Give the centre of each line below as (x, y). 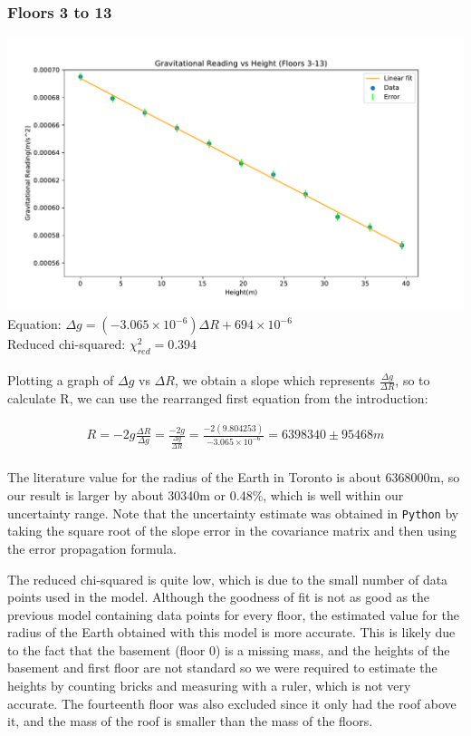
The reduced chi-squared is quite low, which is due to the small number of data (228, 579)
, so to (413, 380)
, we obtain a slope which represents (275, 380)
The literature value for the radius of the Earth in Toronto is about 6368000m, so (234, 477)
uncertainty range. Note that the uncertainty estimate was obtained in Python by (233, 513)
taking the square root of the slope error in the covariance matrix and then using (232, 531)
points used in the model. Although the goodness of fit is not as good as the (219, 597)
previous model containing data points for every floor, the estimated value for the (233, 614)
